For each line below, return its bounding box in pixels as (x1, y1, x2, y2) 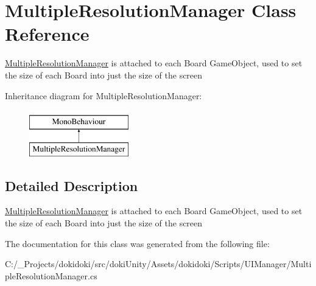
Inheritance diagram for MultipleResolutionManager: (5, 89, 202, 102)
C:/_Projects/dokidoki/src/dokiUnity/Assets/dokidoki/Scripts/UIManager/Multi (5, 257, 312, 270)
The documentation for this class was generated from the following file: (5, 237, 270, 249)
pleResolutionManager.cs (5, 269, 97, 282)
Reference (5, 21, 90, 46)
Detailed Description (5, 176, 138, 195)
